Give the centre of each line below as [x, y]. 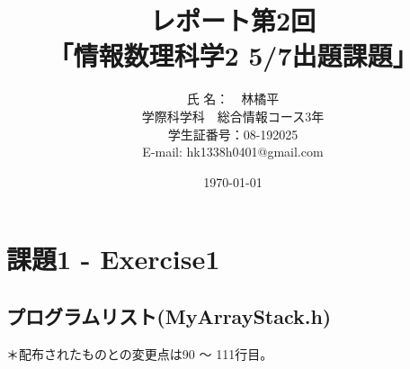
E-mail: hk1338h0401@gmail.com [233, 152]
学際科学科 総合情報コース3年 [233, 116]
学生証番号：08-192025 [233, 134]
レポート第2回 [233, 20]
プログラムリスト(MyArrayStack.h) [169, 315]
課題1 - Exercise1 [113, 259]
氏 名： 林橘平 [233, 99]
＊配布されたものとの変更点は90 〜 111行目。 [140, 353]
